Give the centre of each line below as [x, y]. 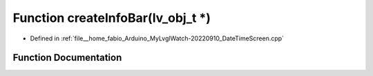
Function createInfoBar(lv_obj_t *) [112, 18]
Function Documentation [67, 58]
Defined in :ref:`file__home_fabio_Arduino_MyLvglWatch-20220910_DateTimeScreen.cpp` [157, 38]
